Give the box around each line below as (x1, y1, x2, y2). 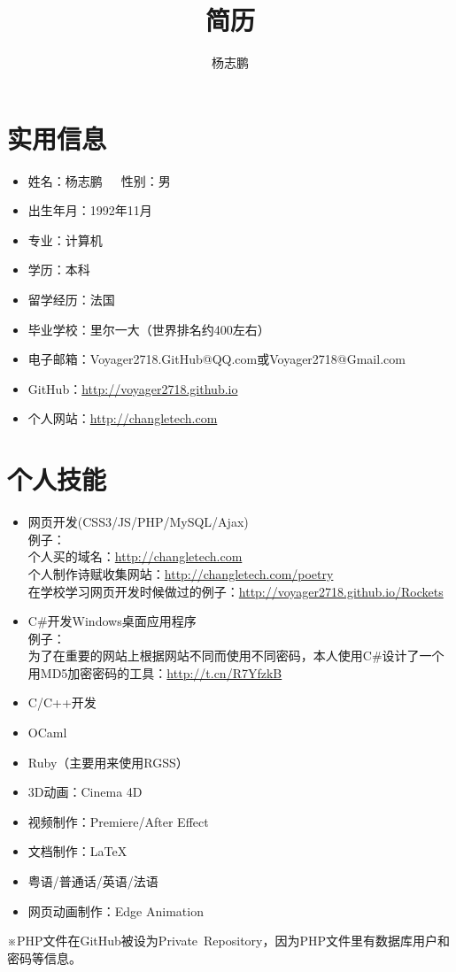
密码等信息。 (7, 948, 81, 967)
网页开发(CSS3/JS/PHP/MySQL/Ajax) (27, 513, 249, 531)
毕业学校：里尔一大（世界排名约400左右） (27, 320, 270, 338)
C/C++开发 (27, 693, 97, 712)
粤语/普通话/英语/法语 (27, 872, 158, 891)
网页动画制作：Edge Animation (27, 901, 204, 920)
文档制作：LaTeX (27, 842, 128, 860)
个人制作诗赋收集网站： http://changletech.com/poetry (27, 564, 334, 582)
